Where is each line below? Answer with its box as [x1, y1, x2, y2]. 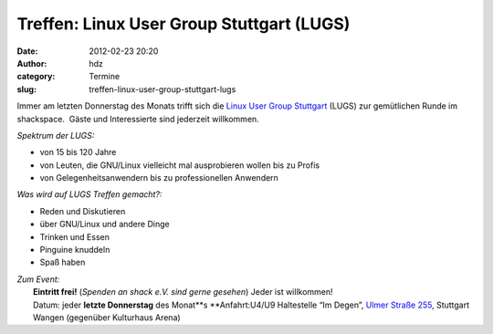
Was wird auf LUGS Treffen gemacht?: [16, 189, 163, 200]
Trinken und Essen [39, 231, 110, 242]
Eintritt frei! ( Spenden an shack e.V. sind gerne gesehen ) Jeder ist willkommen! [33, 287, 333, 297]
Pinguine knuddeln [39, 245, 110, 256]
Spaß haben [39, 256, 86, 268]
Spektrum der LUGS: [16, 130, 95, 141]
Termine [89, 71, 121, 82]
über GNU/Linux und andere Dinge [39, 219, 170, 230]
